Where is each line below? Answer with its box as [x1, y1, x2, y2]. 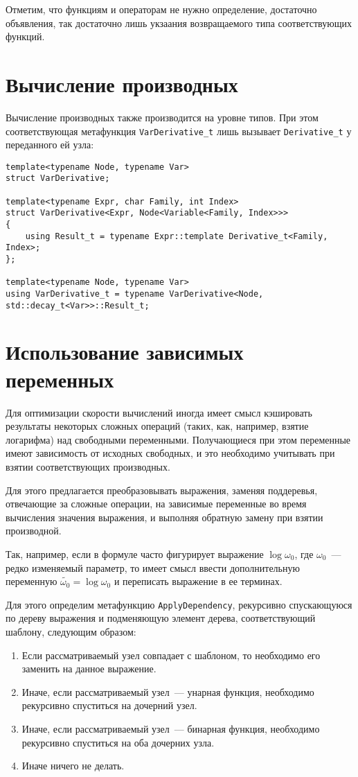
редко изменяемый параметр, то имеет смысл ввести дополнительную [6, 560, 300, 575]
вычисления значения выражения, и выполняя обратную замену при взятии [6, 509, 323, 524]
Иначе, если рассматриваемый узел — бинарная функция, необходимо [21, 721, 320, 735]
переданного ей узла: [6, 137, 94, 152]
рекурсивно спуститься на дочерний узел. [21, 698, 197, 713]
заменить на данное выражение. [21, 661, 156, 676]
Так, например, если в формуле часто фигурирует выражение [6, 546, 264, 561]
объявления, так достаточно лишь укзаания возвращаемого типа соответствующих [6, 15, 352, 30]
